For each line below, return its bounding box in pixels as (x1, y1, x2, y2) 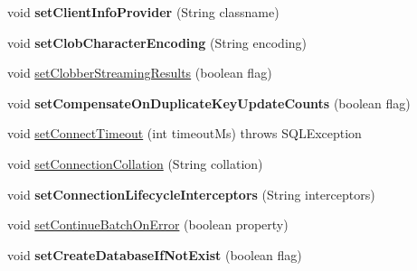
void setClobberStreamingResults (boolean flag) (7, 63, 272, 82)
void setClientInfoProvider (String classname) (7, 3, 280, 21)
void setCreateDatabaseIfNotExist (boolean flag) (7, 245, 302, 264)
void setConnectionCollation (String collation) (7, 154, 263, 173)
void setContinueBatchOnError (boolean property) (7, 215, 289, 234)
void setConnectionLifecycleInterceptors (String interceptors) (7, 184, 375, 203)
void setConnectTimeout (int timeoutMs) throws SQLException (7, 124, 362, 143)
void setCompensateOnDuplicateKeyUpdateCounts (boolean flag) (7, 93, 411, 112)
